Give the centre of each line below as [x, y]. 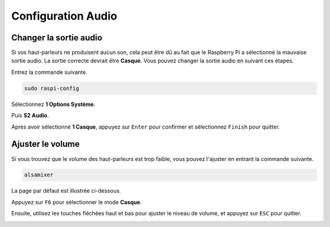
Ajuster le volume [46, 144]
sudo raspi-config [52, 88]
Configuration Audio [64, 16]
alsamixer [39, 175]
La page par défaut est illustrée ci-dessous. [66, 191]
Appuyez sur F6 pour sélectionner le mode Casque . [76, 202]
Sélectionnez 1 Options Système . [53, 104]
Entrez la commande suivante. [50, 72]
